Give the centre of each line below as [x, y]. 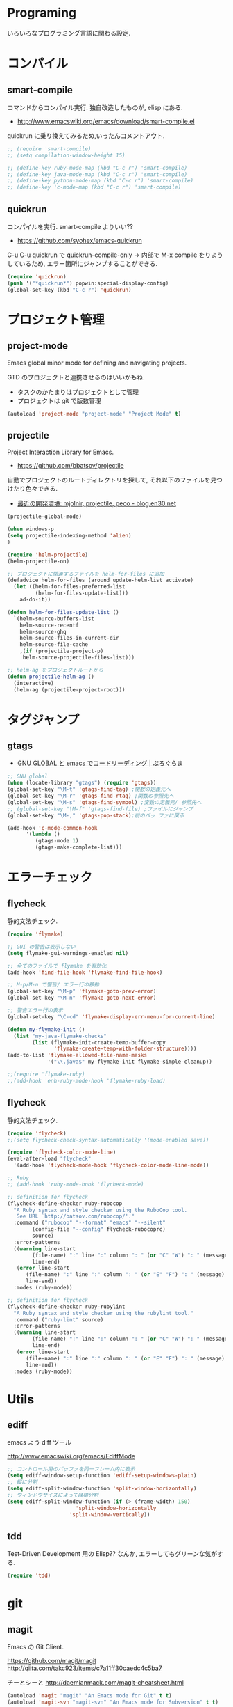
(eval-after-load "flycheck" [49, 1159]
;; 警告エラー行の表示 [35, 1011]
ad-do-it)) [35, 600]
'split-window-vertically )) [110, 1515]
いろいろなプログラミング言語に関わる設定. [69, 33]
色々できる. [41, 489]
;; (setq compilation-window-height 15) [67, 155]
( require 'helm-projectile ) [48, 555]
